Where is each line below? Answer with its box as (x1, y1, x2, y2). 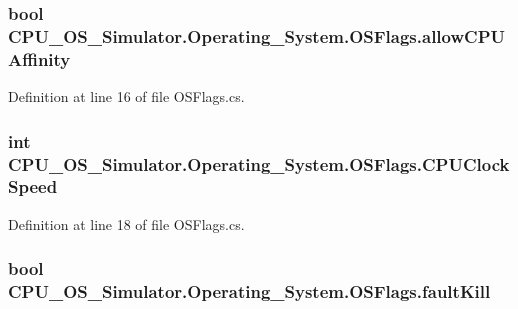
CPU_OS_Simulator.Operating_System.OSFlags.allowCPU (8, 23, 505, 48)
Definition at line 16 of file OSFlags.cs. (8, 86, 245, 107)
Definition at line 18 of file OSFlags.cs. (8, 213, 245, 234)
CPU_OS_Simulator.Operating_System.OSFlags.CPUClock (8, 151, 510, 176)
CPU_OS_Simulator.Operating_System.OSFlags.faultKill (8, 279, 491, 304)
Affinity (8, 46, 71, 71)
